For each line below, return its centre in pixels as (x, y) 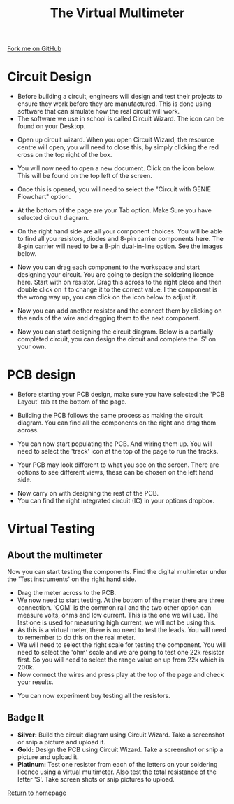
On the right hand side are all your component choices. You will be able (120, 231)
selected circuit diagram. (53, 218)
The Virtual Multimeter (117, 13)
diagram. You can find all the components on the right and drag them (117, 423)
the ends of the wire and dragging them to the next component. (109, 318)
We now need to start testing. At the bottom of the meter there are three (121, 600)
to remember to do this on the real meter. (76, 638)
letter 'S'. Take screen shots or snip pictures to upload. (96, 779)
